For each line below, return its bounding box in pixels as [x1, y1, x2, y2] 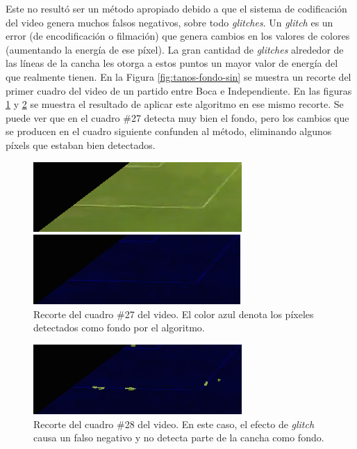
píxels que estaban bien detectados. [6, 137, 156, 152]
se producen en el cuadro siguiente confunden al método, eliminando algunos [6, 124, 332, 139]
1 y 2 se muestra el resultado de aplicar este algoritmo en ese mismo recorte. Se [6, 97, 344, 111]
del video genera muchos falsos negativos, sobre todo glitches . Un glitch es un [6, 15, 333, 29]
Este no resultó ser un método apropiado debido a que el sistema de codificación [6, 1, 347, 15]
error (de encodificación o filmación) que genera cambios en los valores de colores [6, 29, 350, 43]
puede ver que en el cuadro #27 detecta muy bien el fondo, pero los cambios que [6, 110, 349, 125]
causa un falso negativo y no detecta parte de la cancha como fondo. [33, 430, 324, 445]
